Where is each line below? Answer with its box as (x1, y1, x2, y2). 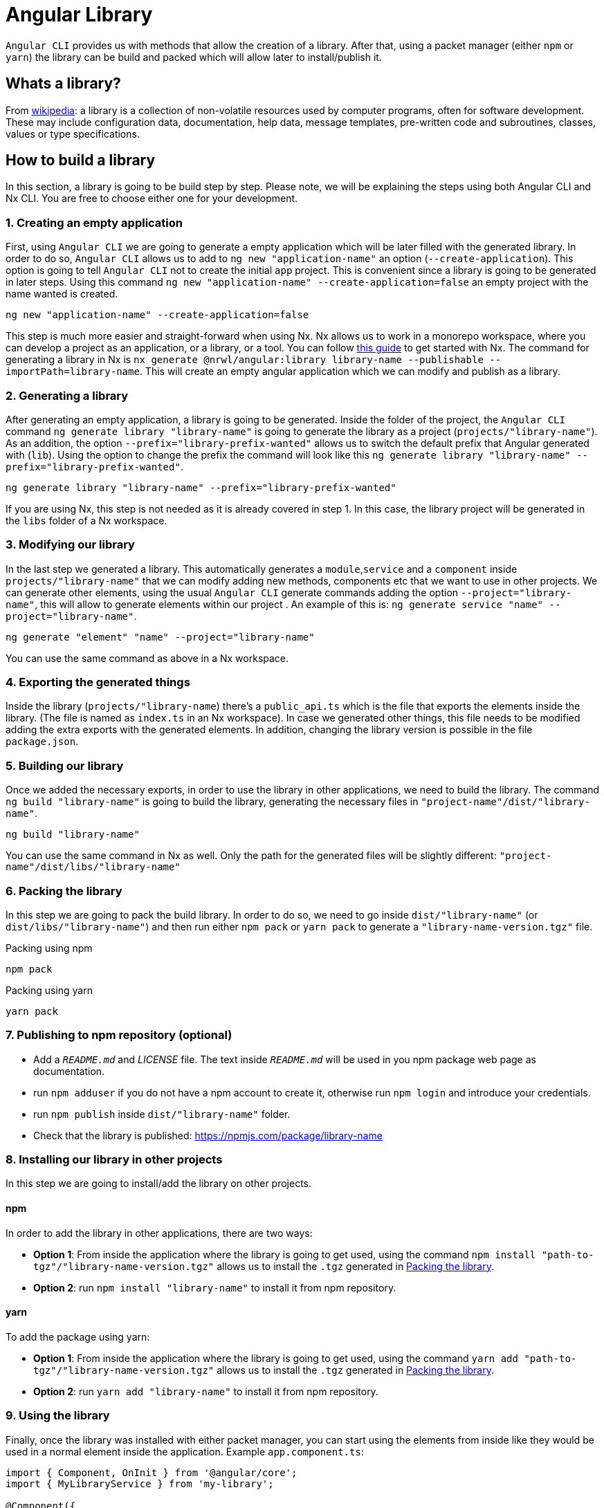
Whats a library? (6, 75, 121, 93)
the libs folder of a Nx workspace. (6, 514, 167, 526)
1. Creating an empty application (6, 215, 183, 230)
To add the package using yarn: (6, 1330, 150, 1343)
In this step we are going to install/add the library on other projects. (6, 1177, 312, 1190)
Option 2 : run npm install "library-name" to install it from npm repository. (33, 1281, 396, 1294)
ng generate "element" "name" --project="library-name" (6, 631, 315, 643)
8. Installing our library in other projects (6, 1152, 223, 1167)
